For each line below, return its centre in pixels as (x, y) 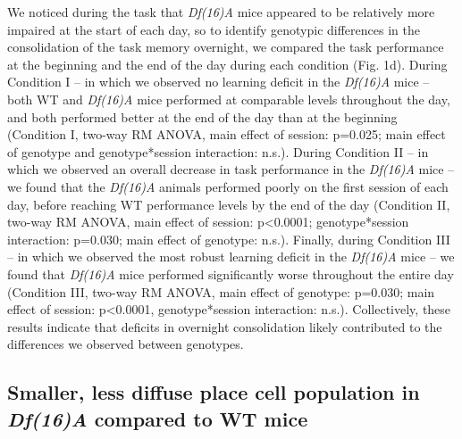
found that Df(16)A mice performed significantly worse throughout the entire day (231, 273)
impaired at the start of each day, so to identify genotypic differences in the (214, 29)
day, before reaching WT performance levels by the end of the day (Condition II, (229, 204)
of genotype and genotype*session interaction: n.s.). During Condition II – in (218, 151)
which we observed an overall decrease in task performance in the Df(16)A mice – (231, 169)
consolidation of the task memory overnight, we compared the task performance (226, 47)
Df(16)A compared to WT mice (158, 418)
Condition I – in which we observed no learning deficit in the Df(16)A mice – (218, 82)
